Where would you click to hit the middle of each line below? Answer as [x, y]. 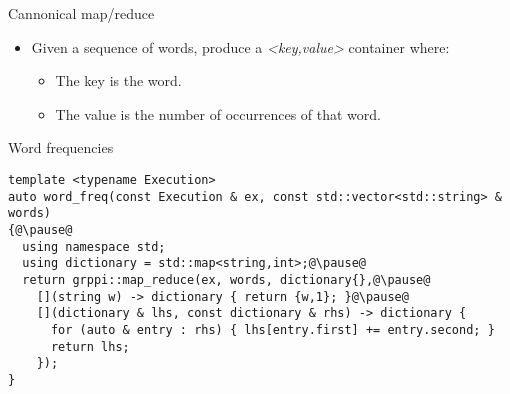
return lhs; [90, 346]
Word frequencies [61, 147]
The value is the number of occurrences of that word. [218, 113]
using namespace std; [94, 246]
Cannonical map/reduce [81, 13]
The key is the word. [118, 80]
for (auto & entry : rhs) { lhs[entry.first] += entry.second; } [272, 329]
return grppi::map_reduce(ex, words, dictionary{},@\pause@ [226, 279]
